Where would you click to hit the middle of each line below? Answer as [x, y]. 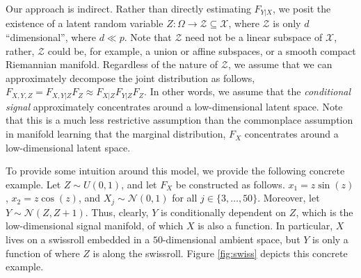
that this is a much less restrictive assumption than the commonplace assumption [179, 120]
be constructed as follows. [230, 184]
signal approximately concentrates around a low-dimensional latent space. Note [174, 106]
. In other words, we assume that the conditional [248, 91]
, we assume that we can [280, 64]
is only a [330, 239]
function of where [43, 253]
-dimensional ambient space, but [231, 239]
